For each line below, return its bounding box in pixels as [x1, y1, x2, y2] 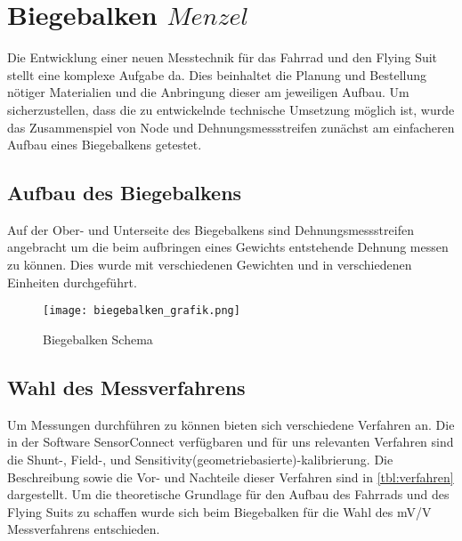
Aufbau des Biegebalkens [7, 179, 242, 206]
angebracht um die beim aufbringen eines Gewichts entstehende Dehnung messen [7, 238, 449, 256]
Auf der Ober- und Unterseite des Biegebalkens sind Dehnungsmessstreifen [7, 220, 414, 238]
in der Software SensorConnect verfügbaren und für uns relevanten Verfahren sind [7, 432, 454, 451]
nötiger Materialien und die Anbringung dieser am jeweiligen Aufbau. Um [7, 83, 409, 101]
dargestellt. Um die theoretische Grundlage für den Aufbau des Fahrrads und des [7, 485, 450, 504]
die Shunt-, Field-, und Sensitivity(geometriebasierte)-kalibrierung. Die [7, 449, 393, 468]
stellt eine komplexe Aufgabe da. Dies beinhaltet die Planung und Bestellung [7, 65, 427, 84]
